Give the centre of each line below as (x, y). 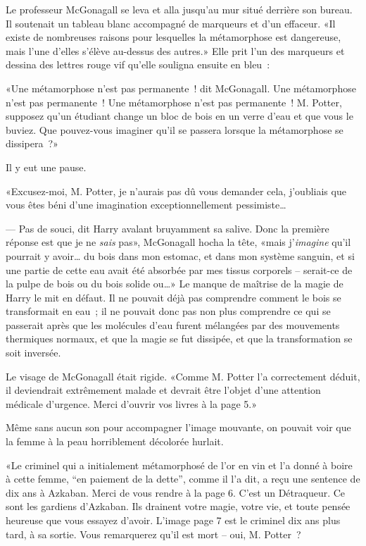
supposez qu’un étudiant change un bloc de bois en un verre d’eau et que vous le (179, 116)
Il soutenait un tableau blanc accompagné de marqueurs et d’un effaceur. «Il (171, 23)
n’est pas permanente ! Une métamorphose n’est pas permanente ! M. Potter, (174, 102)
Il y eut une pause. (46, 167)
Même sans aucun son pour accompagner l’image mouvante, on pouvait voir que (178, 427)
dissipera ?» (32, 143)
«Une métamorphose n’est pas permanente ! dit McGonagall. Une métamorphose (181, 88)
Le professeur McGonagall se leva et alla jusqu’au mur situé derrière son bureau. (179, 9)
